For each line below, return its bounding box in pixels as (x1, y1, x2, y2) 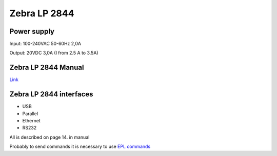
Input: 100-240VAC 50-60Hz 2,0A (9, 41, 82, 47)
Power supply (9, 27, 55, 36)
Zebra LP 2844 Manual (9, 63, 84, 72)
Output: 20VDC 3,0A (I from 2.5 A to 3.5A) (9, 50, 98, 56)
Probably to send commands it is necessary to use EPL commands (9, 143, 151, 150)
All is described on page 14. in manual (9, 134, 90, 140)
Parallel (22, 110, 38, 117)
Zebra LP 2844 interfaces (9, 90, 93, 99)
